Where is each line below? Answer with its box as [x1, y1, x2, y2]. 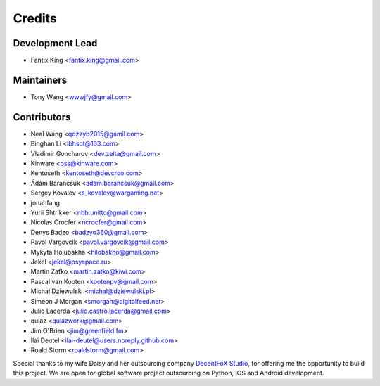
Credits [13, 11, 58, 26]
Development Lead [13, 37, 98, 49]
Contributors [13, 111, 71, 123]
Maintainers [13, 74, 68, 86]
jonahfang [30, 198, 60, 207]
